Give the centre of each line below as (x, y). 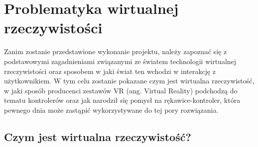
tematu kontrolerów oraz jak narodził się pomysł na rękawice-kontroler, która (122, 100)
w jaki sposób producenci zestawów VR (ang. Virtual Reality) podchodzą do (121, 90)
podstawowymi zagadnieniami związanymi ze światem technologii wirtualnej (120, 61)
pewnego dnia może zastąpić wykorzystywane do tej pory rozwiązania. (111, 110)
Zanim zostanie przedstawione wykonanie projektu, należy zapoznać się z (116, 51)
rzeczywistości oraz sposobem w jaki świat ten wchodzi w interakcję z (110, 71)
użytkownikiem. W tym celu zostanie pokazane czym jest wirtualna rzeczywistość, (129, 81)
